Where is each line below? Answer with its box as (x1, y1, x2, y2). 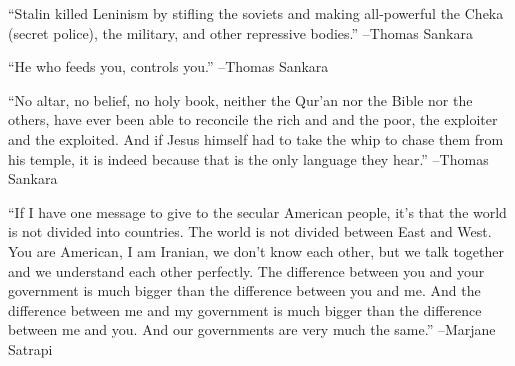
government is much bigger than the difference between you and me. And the (8, 280, 481, 301)
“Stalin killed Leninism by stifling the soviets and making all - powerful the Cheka (8, 3, 504, 23)
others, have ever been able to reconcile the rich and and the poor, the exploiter (8, 109, 498, 130)
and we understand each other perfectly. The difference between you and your (8, 260, 485, 281)
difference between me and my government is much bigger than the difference (8, 299, 482, 320)
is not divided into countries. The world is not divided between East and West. (8, 221, 492, 242)
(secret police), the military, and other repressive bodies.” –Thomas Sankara (8, 22, 473, 43)
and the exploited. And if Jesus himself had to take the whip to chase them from (8, 128, 504, 149)
